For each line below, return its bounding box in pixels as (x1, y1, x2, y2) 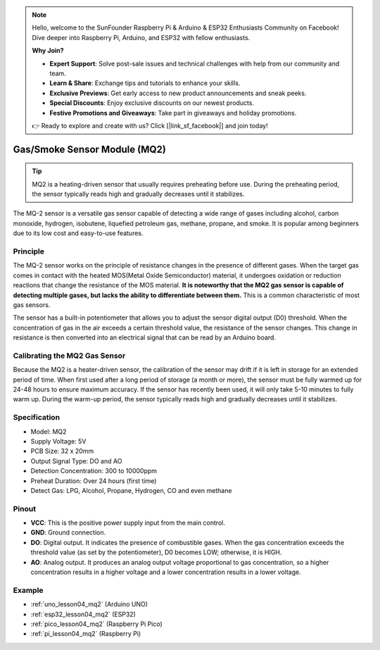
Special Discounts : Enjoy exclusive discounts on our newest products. (49, 99, 255, 107)
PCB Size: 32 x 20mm (30, 447, 94, 456)
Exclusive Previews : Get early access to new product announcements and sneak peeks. (49, 89, 307, 97)
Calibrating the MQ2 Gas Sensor (13, 351, 126, 361)
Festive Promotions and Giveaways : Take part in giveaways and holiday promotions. (49, 108, 297, 117)
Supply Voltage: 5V (30, 437, 87, 445)
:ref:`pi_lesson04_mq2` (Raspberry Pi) (30, 630, 141, 638)
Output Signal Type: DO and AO (30, 456, 122, 465)
